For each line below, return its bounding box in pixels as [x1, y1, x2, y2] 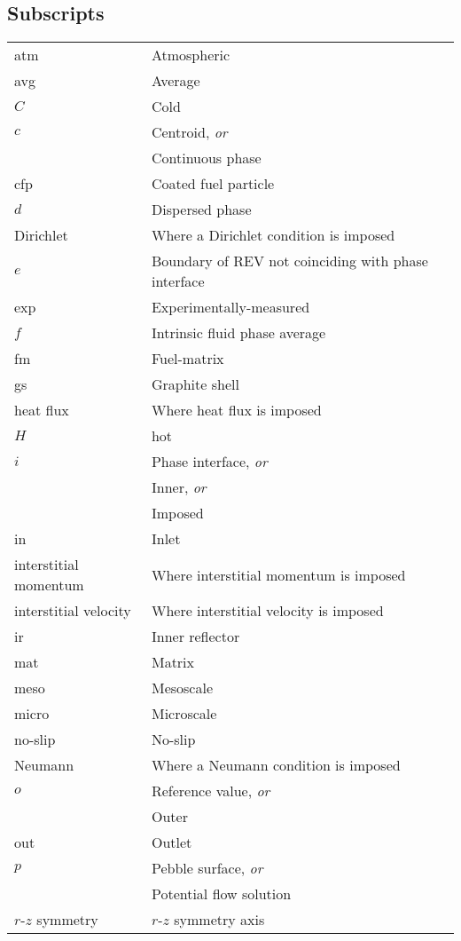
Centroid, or [151, 122, 228, 143]
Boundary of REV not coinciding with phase [151, 250, 428, 272]
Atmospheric [151, 44, 230, 66]
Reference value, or [151, 780, 270, 802]
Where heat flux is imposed [151, 399, 322, 421]
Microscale [151, 703, 217, 724]
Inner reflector [151, 626, 240, 647]
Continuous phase [151, 147, 262, 169]
